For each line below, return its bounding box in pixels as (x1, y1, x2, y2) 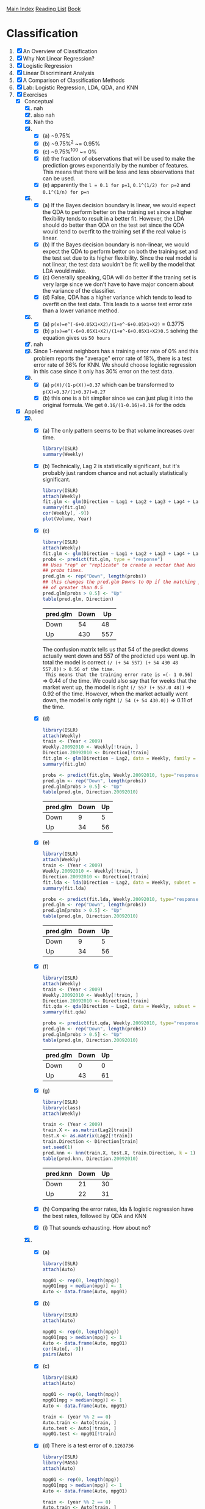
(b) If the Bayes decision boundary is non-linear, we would (42, 241, 190, 248)
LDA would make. (42, 267, 87, 274)
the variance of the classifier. (42, 287, 116, 295)
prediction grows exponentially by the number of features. (42, 161, 189, 169)
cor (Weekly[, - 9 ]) (42, 510, 90, 516)
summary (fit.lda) (42, 885, 87, 891)
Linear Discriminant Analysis (23, 69, 95, 76)
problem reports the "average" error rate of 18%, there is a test (33, 354, 192, 362)
